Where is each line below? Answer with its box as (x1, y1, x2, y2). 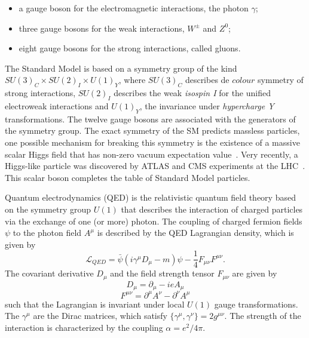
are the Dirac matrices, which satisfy (33, 309, 167, 322)
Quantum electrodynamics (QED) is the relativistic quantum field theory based (5, 191, 296, 204)
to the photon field (13, 226, 82, 239)
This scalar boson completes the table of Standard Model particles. (5, 171, 250, 183)
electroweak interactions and (5, 99, 109, 112)
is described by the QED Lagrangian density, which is (97, 226, 294, 239)
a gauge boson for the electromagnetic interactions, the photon (19, 2, 249, 14)
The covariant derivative (5, 267, 94, 279)
